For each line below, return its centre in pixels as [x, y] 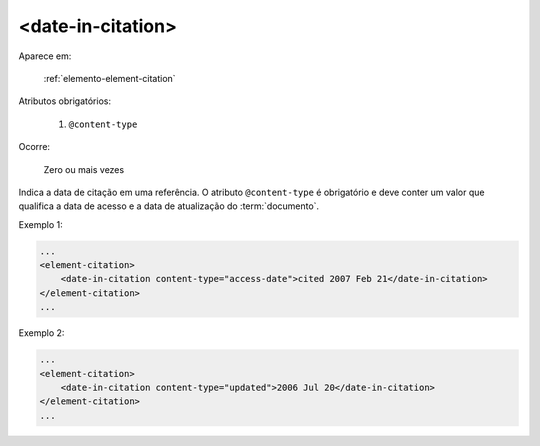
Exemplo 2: [41, 333]
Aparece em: [45, 56]
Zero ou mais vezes [84, 169]
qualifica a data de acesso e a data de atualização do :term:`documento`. [169, 206]
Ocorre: [34, 147]
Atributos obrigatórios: [65, 101]
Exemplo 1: [41, 224]
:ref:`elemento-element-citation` [109, 78]
